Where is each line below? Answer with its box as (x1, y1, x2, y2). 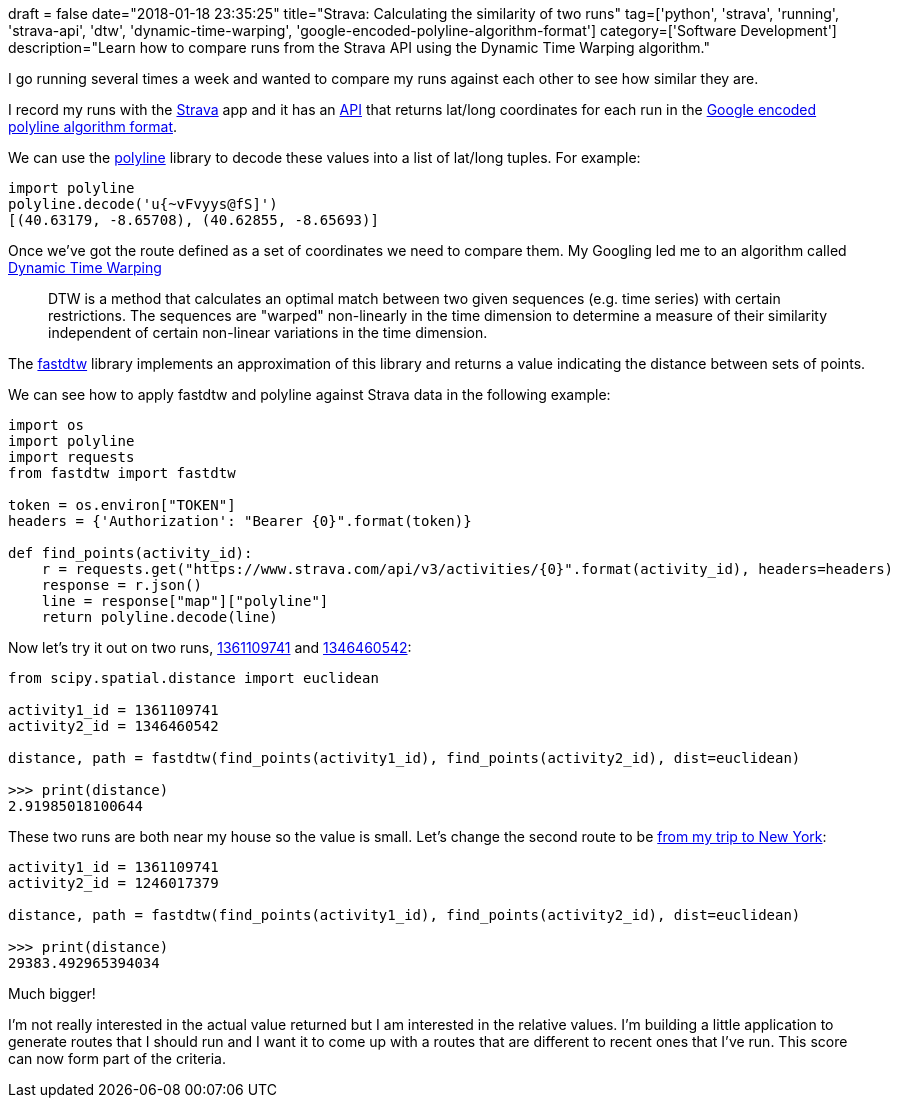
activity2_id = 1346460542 (8, 718, 219, 734)
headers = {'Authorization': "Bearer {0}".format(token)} (8, 513, 472, 529)
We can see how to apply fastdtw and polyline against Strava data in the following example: (8, 386, 611, 403)
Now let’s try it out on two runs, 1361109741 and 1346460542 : (8, 639, 412, 656)
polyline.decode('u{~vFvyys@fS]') (8, 196, 278, 212)
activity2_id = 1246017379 (8, 875, 219, 891)
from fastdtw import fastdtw (8, 465, 236, 481)
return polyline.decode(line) (41, 609, 278, 625)
